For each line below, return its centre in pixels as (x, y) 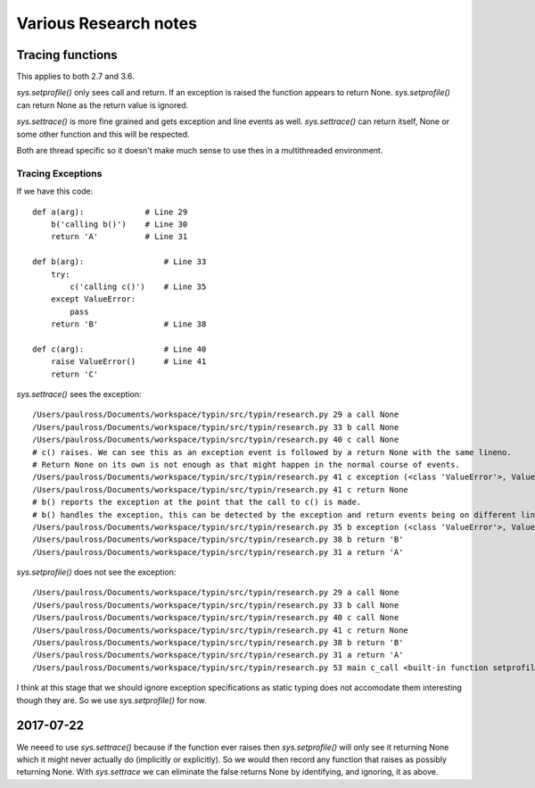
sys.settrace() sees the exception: (79, 394)
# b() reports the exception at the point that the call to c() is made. (197, 502)
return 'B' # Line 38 (128, 324)
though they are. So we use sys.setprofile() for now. (111, 700)
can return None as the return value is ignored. (103, 105)
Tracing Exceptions (59, 173)
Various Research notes (107, 23)
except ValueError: (93, 299)
